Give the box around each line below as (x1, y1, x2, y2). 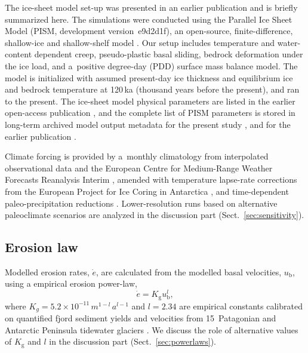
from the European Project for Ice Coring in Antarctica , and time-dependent (5, 185, 289, 197)
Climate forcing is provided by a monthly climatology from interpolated (5, 150, 269, 162)
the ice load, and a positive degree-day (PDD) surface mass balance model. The (5, 59, 298, 72)
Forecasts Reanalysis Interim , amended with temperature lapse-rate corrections (5, 173, 297, 186)
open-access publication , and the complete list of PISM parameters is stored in (5, 106, 295, 119)
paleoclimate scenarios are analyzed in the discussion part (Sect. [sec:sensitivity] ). (5, 208, 304, 221)
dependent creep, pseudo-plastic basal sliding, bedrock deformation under (34, 48, 303, 60)
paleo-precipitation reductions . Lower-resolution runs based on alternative (5, 197, 278, 209)
